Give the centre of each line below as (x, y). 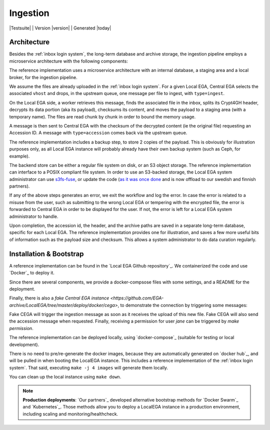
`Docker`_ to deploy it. (32, 273)
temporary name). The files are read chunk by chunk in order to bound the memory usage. (102, 116)
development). (24, 344)
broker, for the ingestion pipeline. (43, 77)
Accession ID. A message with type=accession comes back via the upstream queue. (98, 133)
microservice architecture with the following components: (69, 61)
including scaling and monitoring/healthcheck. (70, 414)
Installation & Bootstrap (47, 254)
